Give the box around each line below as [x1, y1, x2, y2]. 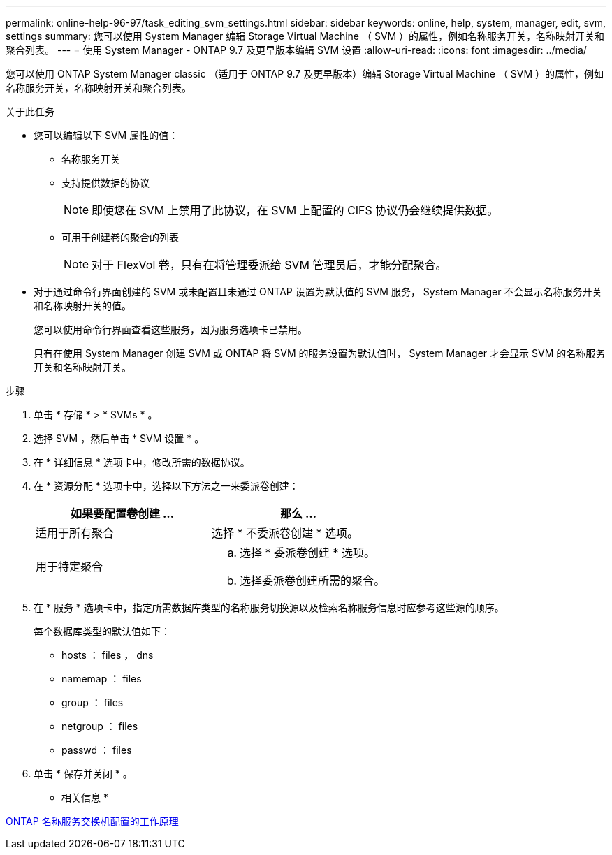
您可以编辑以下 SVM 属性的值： [34, 129, 179, 141]
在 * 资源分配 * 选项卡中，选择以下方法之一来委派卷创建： [34, 480, 299, 492]
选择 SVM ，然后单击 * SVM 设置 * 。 [34, 432, 205, 444]
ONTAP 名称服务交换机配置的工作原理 [6, 815, 179, 827]
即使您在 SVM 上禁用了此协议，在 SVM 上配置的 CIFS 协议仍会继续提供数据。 [92, 203, 499, 217]
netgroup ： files [61, 720, 138, 732]
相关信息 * [61, 791, 108, 803]
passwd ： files [61, 744, 132, 756]
